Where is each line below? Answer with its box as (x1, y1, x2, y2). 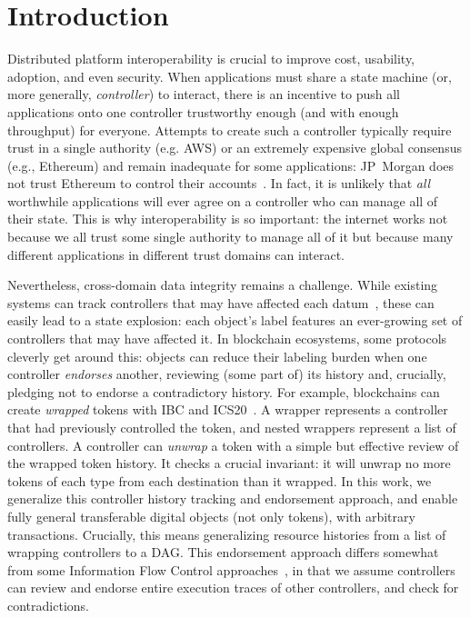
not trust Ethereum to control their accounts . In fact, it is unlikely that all (7, 174, 431, 193)
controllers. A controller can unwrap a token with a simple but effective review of (7, 435, 459, 454)
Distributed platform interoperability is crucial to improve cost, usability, (7, 49, 415, 68)
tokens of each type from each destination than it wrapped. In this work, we (7, 471, 432, 490)
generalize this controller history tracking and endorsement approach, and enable (7, 489, 458, 508)
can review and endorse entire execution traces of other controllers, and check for (7, 578, 459, 597)
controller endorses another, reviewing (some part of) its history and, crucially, (7, 364, 446, 384)
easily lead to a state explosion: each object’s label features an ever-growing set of (7, 311, 463, 330)
